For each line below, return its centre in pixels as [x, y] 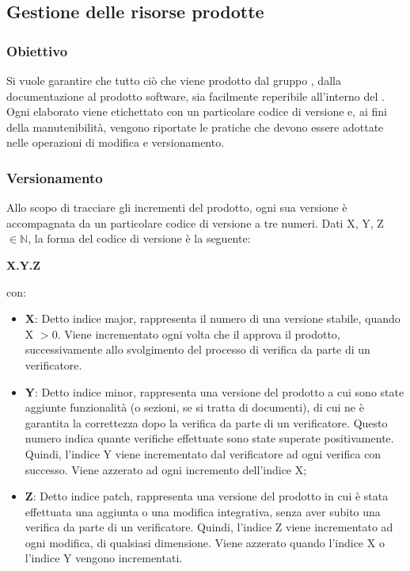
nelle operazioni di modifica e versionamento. [116, 142]
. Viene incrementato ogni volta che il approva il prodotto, [199, 333]
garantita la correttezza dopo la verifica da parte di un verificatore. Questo [206, 422]
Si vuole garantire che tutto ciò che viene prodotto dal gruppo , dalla [174, 80]
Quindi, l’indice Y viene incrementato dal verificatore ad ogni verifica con [203, 453]
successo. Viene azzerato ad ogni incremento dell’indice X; [166, 469]
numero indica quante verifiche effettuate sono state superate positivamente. [209, 438]
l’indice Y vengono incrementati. [104, 558]
